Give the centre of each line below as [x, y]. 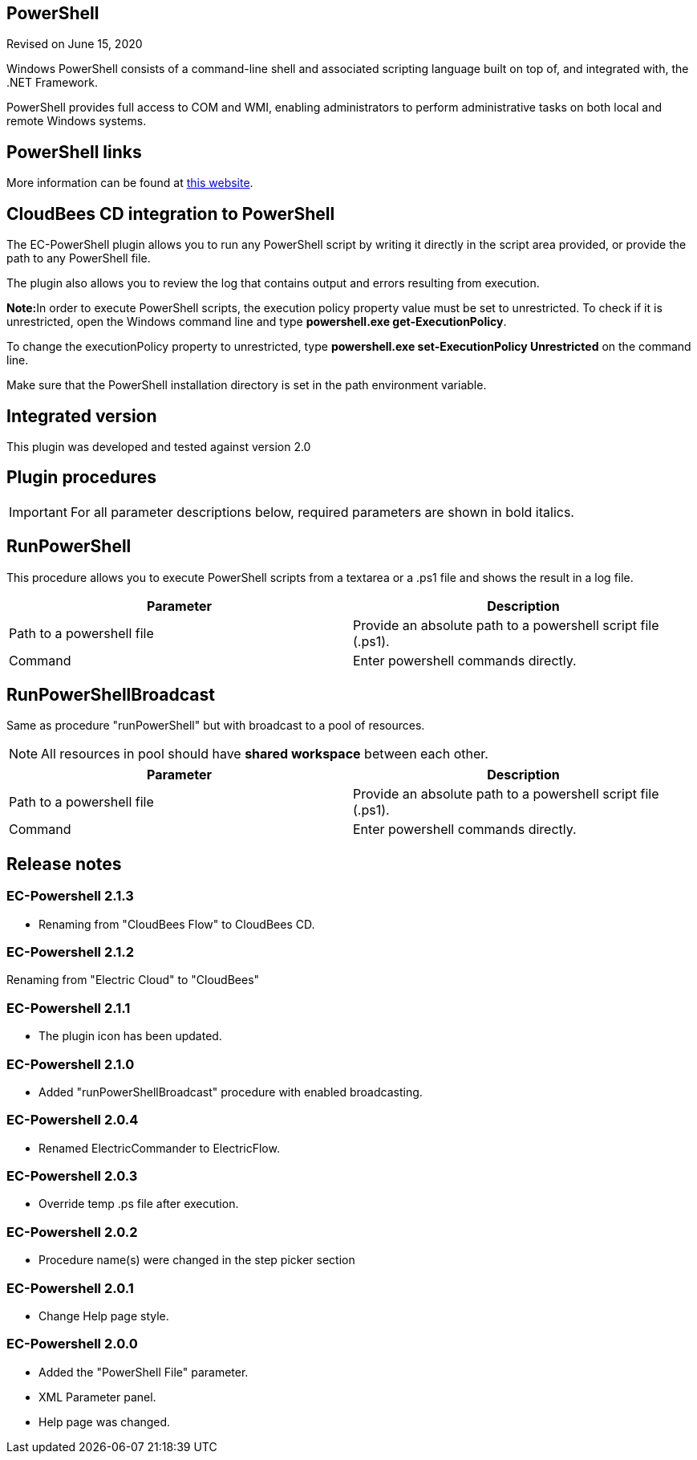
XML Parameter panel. [97, 1397]
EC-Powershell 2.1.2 [70, 952]
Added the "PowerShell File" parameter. [144, 1372]
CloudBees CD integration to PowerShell [171, 214]
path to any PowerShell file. [79, 258]
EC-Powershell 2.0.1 [70, 1288]
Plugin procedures [82, 478]
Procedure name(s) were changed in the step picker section [197, 1260]
